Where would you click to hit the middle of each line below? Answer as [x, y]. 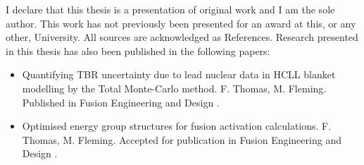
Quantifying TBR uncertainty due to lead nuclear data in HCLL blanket [179, 74]
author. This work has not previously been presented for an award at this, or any [181, 23]
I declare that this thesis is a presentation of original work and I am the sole [170, 9]
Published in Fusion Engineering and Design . [121, 102]
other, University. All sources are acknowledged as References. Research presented [182, 37]
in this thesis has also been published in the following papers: [138, 50]
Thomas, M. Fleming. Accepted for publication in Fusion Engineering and [182, 139]
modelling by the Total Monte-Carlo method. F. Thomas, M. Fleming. [174, 88]
